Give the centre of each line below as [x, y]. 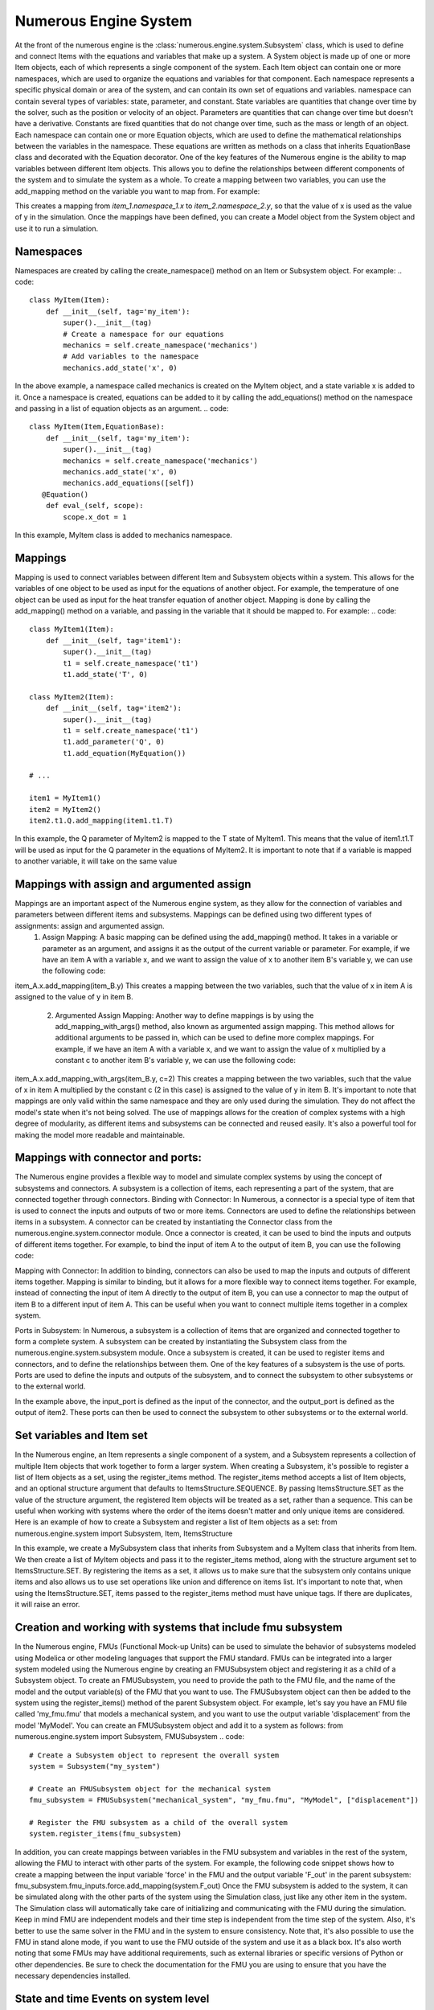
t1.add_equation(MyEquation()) [125, 753]
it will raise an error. [47, 1605]
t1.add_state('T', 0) [106, 674]
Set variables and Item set [81, 1436]
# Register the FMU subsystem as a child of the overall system [159, 1822]
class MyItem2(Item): [72, 697]
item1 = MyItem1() [66, 798]
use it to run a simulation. [57, 228]
